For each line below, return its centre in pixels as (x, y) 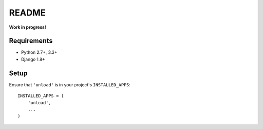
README (27, 13)
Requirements (31, 41)
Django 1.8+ (33, 59)
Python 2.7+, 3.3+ (39, 52)
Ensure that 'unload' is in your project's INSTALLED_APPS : (70, 84)
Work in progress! (28, 27)
